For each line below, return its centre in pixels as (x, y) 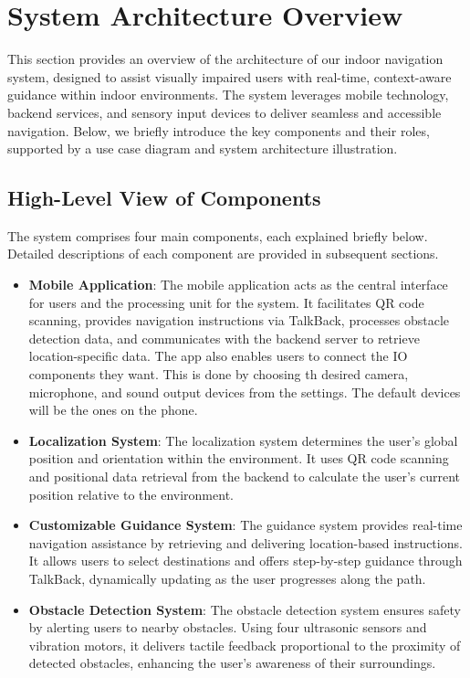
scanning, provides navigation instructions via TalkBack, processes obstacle (239, 320)
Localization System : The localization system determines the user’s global (243, 440)
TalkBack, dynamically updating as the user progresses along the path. (227, 578)
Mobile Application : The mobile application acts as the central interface (238, 285)
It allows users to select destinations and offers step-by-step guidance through (245, 561)
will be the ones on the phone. (113, 410)
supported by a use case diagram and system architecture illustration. (203, 148)
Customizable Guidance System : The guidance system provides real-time (245, 525)
